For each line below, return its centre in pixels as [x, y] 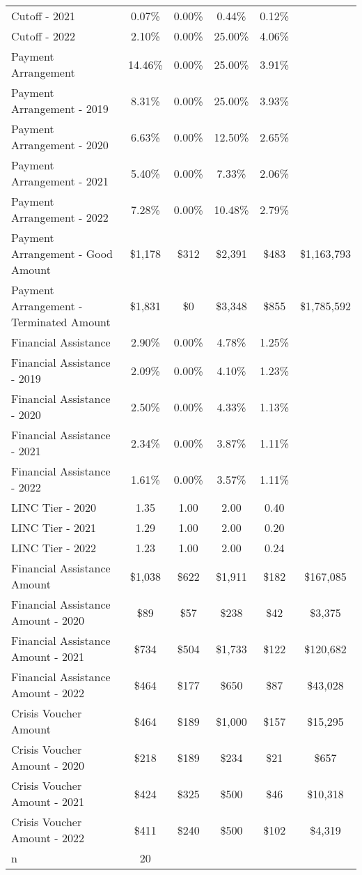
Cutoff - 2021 [43, 16]
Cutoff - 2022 [43, 36]
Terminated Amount [61, 322]
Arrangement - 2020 [60, 145]
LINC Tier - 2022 [54, 548]
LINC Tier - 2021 [54, 527]
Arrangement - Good [62, 253]
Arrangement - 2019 [60, 108]
